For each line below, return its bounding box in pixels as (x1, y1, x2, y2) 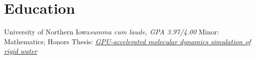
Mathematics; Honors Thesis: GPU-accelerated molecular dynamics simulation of (4, 36, 251, 46)
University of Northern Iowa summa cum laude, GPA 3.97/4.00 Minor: (4, 27, 219, 37)
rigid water (4, 46, 37, 56)
